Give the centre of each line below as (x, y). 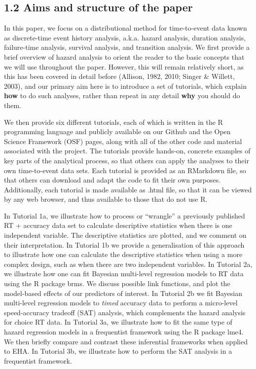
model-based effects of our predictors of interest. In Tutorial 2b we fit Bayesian (123, 293)
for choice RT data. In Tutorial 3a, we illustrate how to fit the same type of (118, 322)
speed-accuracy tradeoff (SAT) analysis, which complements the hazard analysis (125, 312)
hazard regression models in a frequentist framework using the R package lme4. (124, 332)
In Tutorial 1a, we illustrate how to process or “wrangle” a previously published (125, 215)
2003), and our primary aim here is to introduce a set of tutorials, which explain (126, 86)
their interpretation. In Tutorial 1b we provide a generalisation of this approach (124, 244)
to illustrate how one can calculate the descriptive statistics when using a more (123, 254)
